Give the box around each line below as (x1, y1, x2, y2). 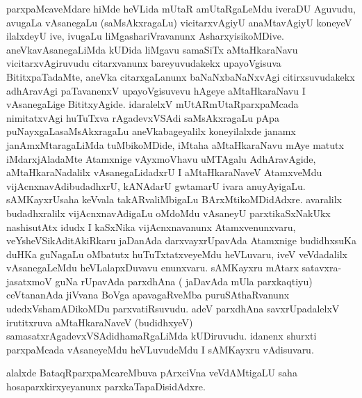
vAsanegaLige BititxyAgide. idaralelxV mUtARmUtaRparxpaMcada (6, 97, 299, 111)
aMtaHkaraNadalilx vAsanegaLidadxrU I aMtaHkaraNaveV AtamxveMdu (6, 165, 322, 180)
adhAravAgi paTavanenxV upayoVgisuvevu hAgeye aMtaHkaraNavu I (6, 83, 306, 97)
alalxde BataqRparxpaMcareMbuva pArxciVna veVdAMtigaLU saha (6, 365, 297, 380)
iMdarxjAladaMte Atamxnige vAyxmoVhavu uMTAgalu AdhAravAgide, (6, 151, 316, 166)
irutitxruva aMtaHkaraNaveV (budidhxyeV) (6, 315, 193, 329)
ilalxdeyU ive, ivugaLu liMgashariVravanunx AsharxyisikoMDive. (6, 29, 284, 43)
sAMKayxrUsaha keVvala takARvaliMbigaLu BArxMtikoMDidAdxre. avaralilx (6, 192, 342, 207)
